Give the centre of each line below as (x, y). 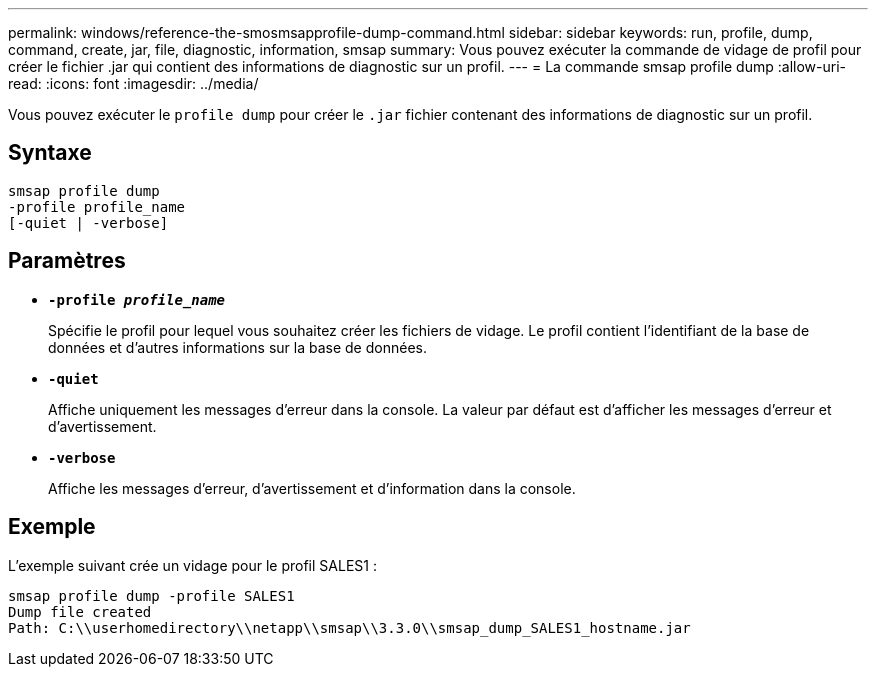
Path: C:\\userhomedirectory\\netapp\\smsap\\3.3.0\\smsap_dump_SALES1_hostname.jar (349, 627)
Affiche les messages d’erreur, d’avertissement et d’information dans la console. (312, 488)
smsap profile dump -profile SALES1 (151, 595)
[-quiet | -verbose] (88, 222)
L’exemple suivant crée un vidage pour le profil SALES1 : (192, 565)
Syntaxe (50, 153)
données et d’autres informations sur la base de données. (237, 347)
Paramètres (67, 261)
